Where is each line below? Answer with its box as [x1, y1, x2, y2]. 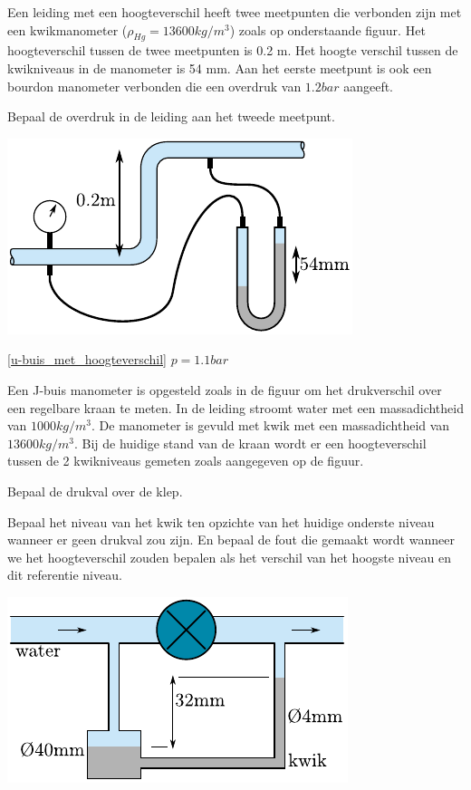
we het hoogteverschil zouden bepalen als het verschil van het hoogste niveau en [7, 547, 451, 566]
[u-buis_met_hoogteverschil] [7, 350, 167, 369]
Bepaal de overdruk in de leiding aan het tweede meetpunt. [7, 107, 335, 126]
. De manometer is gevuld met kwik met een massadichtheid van [91, 416, 450, 435]
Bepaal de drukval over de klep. [7, 481, 183, 500]
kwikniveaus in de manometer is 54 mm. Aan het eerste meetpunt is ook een [7, 58, 432, 77]
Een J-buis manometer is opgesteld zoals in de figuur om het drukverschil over [7, 380, 442, 399]
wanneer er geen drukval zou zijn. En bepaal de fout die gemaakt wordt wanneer [7, 530, 455, 549]
